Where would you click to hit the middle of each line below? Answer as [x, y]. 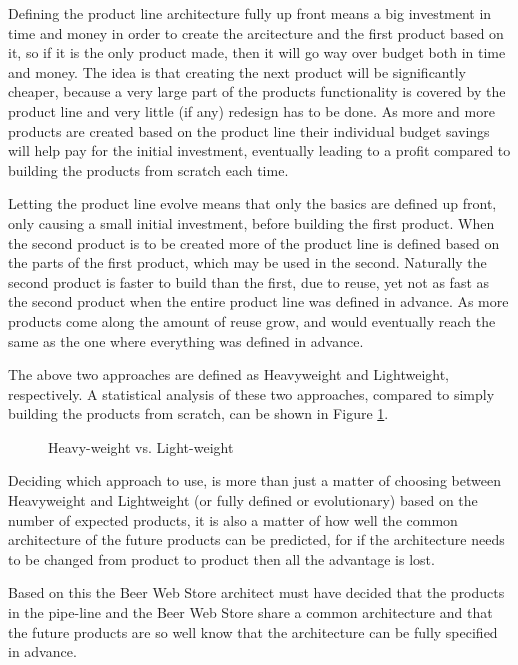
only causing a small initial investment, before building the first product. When [251, 222]
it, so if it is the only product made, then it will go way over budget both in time [257, 52]
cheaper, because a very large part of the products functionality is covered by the [257, 91]
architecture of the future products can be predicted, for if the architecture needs [256, 539]
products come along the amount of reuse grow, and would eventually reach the [252, 320]
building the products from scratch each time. [148, 169]
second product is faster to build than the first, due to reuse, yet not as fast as [249, 281]
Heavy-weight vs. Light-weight [141, 446]
